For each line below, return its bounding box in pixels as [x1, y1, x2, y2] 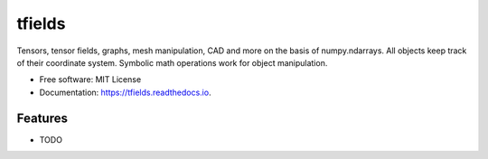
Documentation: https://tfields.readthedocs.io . [39, 87, 211, 98]
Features [16, 110, 68, 126]
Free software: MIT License [39, 74, 142, 85]
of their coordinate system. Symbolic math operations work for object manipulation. [16, 57, 328, 68]
